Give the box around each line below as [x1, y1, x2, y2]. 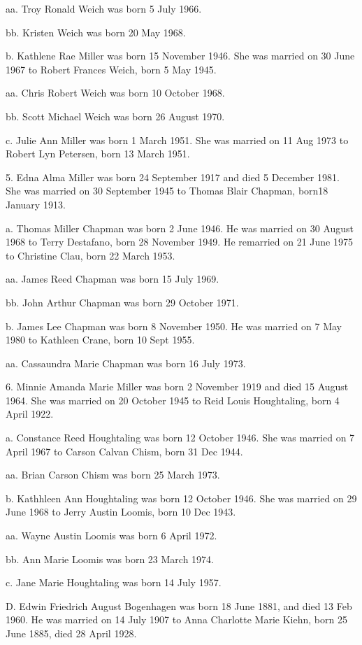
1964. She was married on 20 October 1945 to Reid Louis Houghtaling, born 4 [6, 392, 340, 407]
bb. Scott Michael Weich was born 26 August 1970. [6, 108, 225, 123]
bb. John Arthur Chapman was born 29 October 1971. [6, 295, 239, 309]
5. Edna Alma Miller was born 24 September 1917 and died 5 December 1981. [6, 169, 340, 184]
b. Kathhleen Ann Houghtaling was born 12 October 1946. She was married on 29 [6, 490, 357, 505]
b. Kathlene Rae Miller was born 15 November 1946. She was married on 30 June [6, 48, 355, 63]
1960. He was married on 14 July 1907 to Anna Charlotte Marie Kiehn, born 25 [6, 612, 347, 627]
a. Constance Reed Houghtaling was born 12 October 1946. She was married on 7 [6, 430, 355, 445]
